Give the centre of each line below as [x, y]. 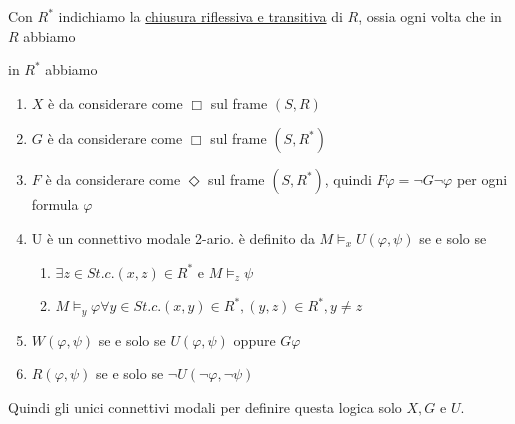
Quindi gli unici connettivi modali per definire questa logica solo [205, 406]
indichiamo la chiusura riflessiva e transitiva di [200, 16]
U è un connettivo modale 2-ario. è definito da [173, 237]
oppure [254, 339]
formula [55, 204]
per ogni [482, 179]
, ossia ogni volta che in [430, 16]
